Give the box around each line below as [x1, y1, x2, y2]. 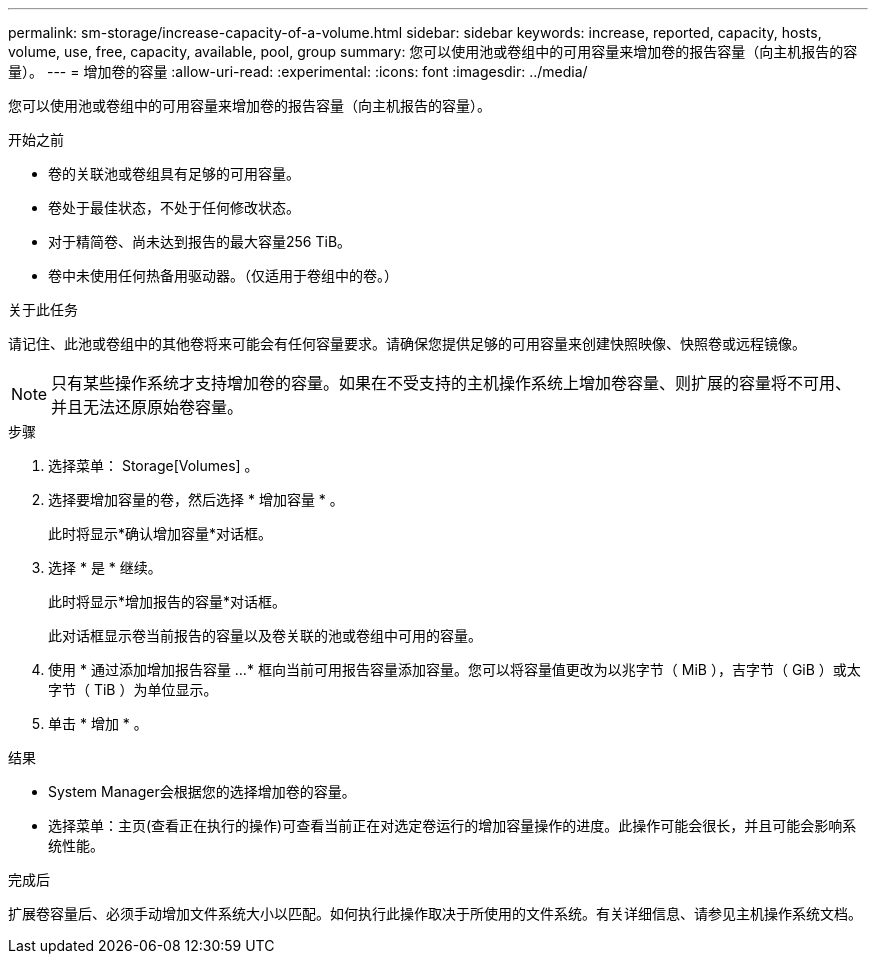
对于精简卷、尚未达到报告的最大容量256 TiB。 [48, 233, 352, 250]
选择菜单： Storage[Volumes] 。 [48, 457, 259, 474]
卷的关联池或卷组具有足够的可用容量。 [48, 165, 300, 182]
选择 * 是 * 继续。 [48, 559, 162, 576]
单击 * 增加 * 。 [48, 715, 148, 732]
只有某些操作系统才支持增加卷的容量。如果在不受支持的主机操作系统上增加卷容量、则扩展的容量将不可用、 [51, 373, 852, 393]
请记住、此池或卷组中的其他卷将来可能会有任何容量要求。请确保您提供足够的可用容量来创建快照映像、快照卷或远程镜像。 [8, 335, 806, 352]
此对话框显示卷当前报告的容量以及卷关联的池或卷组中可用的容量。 [48, 627, 482, 644]
